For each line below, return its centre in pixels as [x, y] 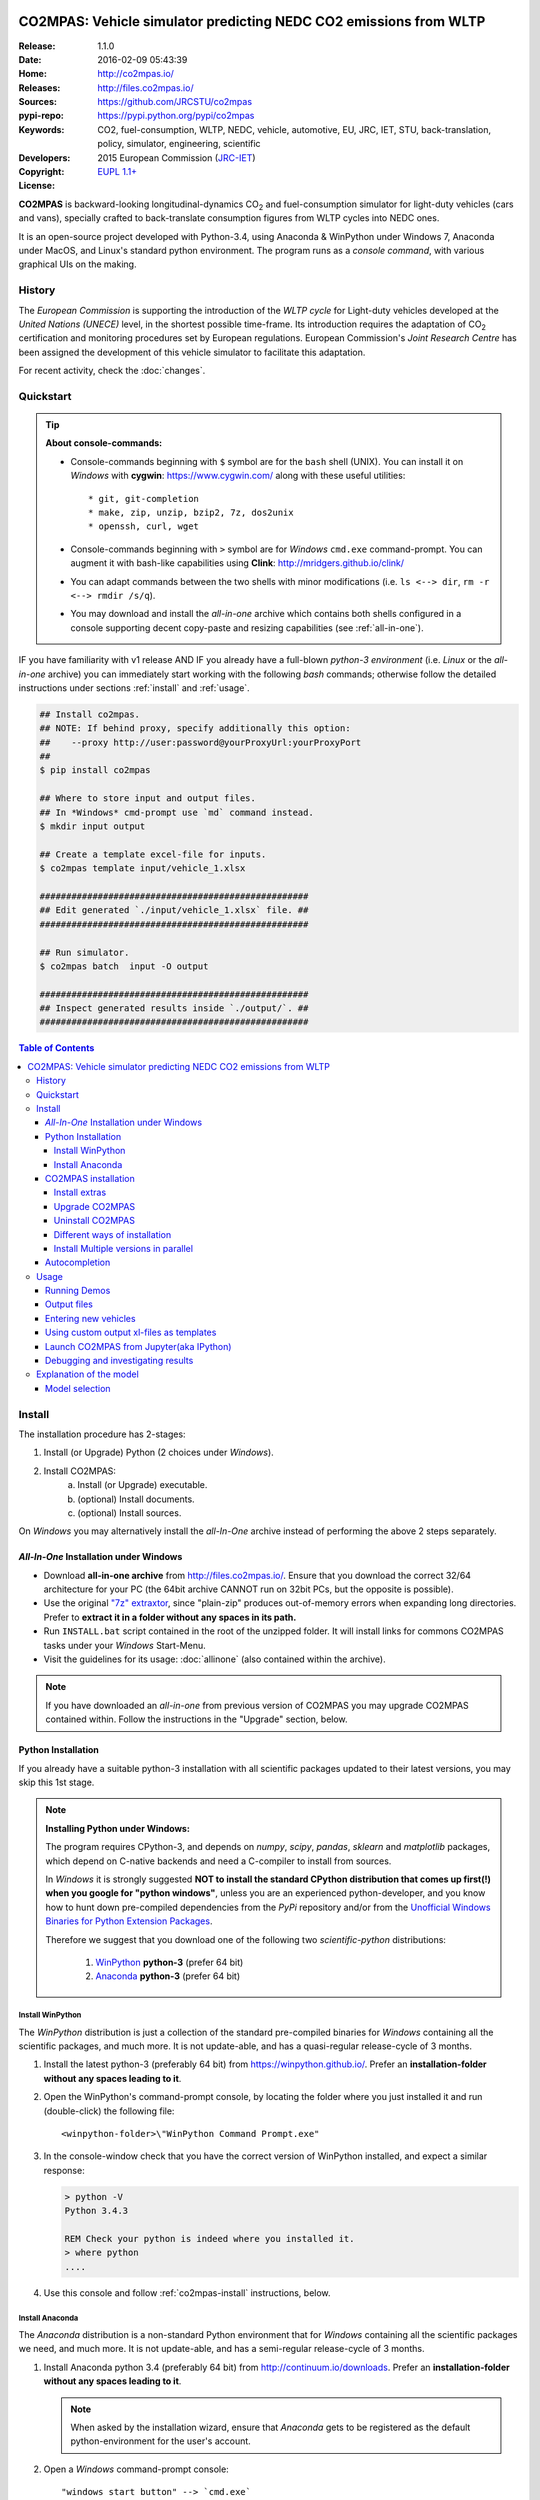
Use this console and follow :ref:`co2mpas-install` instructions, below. [187, 2292]
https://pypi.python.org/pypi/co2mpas [176, 116]
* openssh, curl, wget [144, 526]
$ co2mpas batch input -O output [124, 966]
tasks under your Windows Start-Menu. [124, 1645]
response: [64, 2170]
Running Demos [78, 1291]
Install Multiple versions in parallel [123, 1248]
